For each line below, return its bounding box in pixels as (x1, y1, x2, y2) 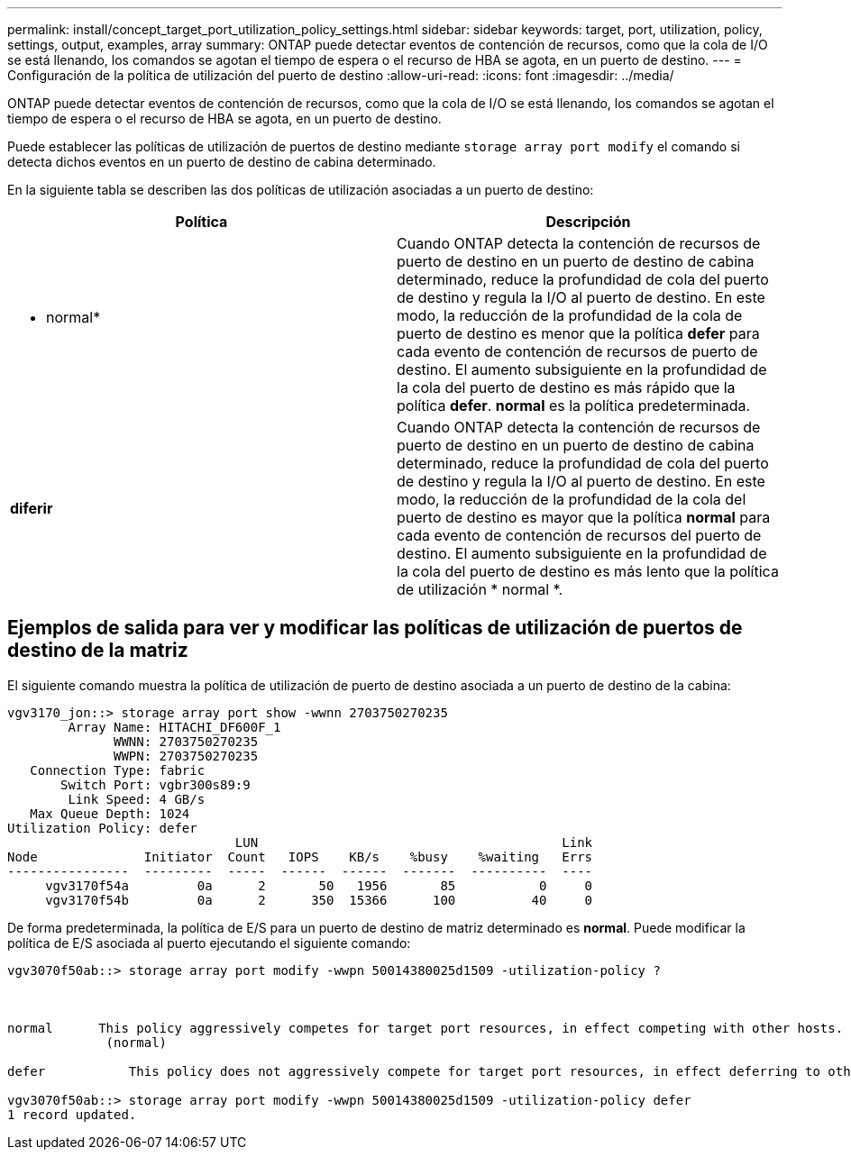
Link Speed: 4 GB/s (68, 791, 206, 806)
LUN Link (234, 834, 593, 850)
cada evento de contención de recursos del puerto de (397, 526, 762, 544)
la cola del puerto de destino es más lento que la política (397, 562, 779, 580)
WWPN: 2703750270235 (114, 748, 259, 763)
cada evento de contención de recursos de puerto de (397, 342, 758, 360)
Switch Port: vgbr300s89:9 (60, 777, 251, 792)
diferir (10, 499, 53, 517)
